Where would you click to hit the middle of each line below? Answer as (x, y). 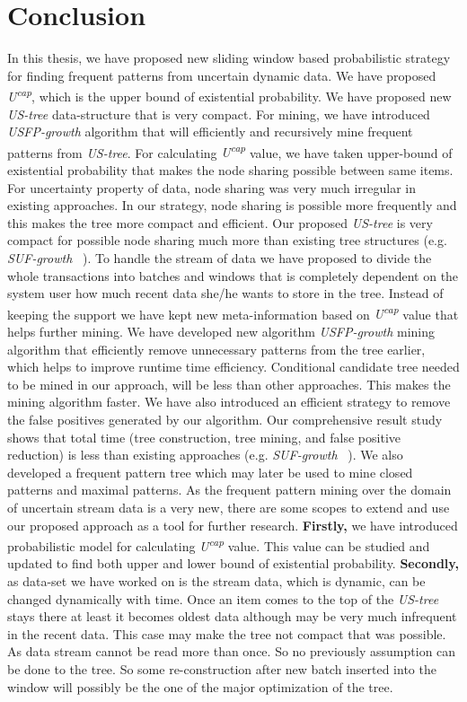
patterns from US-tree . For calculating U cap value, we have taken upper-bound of (230, 151)
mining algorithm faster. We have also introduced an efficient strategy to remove (229, 402)
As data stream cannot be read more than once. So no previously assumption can (232, 651)
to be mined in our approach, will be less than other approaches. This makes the (229, 384)
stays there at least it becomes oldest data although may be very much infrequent (232, 616)
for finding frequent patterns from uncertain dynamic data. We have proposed (222, 75)
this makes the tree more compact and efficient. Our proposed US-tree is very (220, 222)
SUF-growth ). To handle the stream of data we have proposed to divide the (220, 257)
